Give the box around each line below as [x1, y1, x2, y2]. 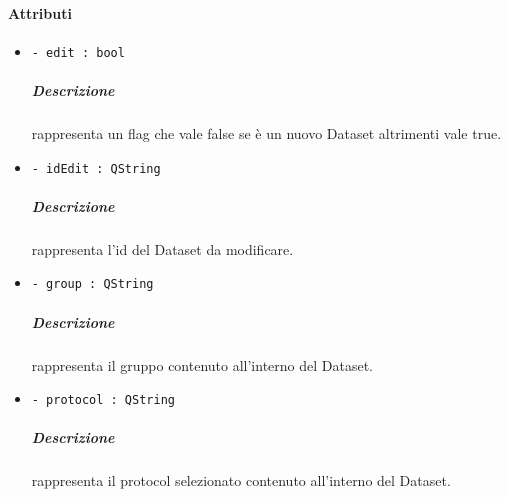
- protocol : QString [31, 393, 175, 408]
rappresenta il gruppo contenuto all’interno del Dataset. [31, 354, 374, 375]
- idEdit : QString [31, 161, 161, 176]
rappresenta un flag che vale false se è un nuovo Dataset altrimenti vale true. [31, 123, 502, 144]
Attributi [8, 2, 72, 23]
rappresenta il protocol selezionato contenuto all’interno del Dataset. [31, 470, 451, 491]
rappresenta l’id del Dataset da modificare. [31, 238, 294, 259]
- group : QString [31, 277, 154, 292]
